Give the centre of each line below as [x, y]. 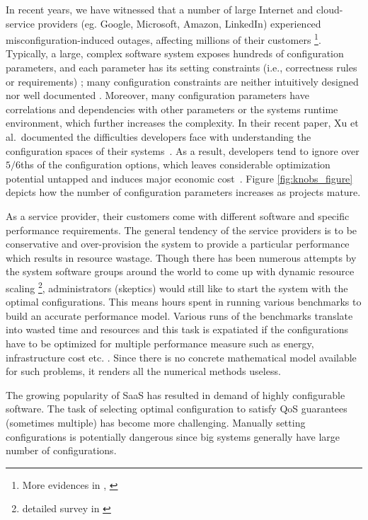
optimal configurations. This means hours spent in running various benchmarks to [184, 302]
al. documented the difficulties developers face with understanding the [159, 137]
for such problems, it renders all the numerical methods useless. [143, 371]
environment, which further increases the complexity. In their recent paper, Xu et [182, 123]
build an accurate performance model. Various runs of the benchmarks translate [179, 315]
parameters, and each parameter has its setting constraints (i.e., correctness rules [182, 68]
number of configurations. [61, 450]
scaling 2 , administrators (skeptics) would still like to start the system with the [177, 287]
